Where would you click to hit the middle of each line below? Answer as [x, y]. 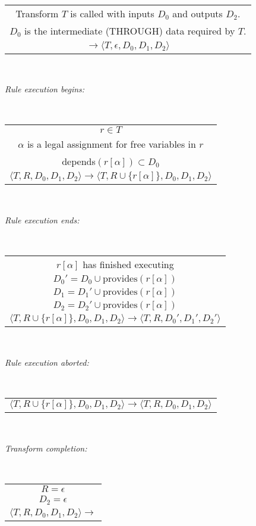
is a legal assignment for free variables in [111, 144]
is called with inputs [112, 13]
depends [79, 161]
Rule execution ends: [42, 220]
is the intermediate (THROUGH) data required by [130, 30]
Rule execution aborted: [47, 362]
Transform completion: [46, 448]
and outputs [197, 13]
